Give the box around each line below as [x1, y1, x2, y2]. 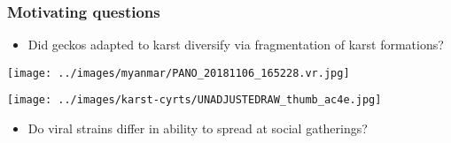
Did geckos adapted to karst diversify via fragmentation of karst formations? [27, 35, 444, 54]
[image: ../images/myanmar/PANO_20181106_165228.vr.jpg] [7, 66, 350, 79]
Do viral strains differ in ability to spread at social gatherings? [27, 119, 368, 138]
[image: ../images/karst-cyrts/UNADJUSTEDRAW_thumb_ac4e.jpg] [7, 94, 382, 107]
